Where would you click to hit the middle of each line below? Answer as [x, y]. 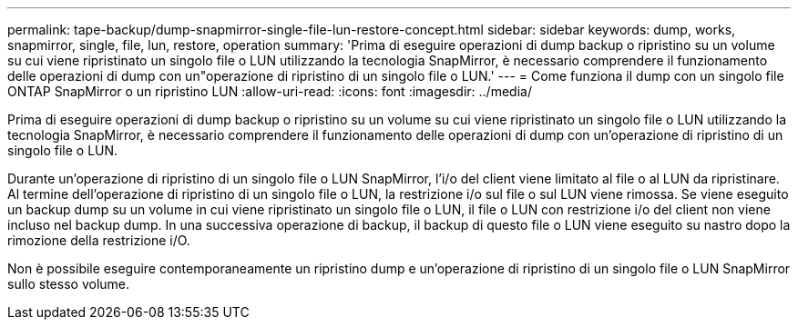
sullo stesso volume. [69, 284]
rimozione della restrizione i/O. [99, 240]
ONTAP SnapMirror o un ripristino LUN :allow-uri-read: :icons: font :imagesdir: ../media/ [270, 91]
